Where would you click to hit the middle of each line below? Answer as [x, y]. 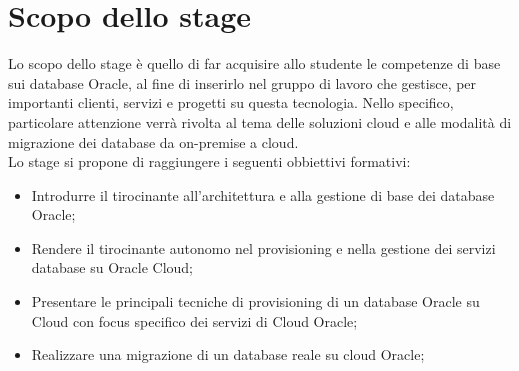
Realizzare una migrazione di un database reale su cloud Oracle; [228, 354]
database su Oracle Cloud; [112, 267]
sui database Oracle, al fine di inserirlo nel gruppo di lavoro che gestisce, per [242, 82]
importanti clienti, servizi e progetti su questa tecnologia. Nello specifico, [231, 102]
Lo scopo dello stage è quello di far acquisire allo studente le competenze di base [254, 63]
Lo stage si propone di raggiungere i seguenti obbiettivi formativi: [209, 161]
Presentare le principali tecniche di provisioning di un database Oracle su [255, 301]
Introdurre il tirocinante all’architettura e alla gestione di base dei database [263, 194]
